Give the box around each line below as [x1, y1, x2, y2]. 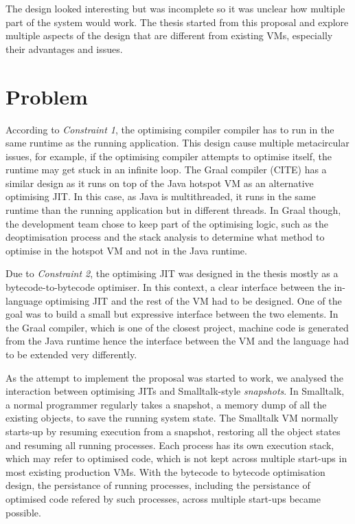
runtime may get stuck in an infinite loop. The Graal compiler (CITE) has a [5, 162, 327, 177]
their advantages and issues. [5, 41, 123, 56]
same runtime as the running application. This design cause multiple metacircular [5, 135, 350, 150]
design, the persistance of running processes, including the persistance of [5, 478, 310, 492]
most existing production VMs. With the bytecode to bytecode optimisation [5, 464, 325, 479]
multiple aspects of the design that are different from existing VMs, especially [5, 28, 333, 43]
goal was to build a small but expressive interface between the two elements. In [5, 307, 339, 321]
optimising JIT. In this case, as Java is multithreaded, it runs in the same [5, 189, 316, 204]
